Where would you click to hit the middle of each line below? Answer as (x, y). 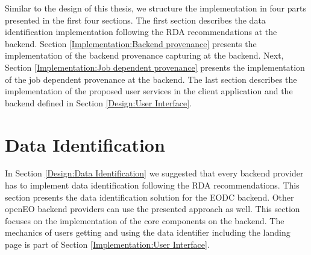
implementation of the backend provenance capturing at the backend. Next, (144, 55)
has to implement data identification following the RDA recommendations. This (152, 185)
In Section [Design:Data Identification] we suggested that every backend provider (154, 173)
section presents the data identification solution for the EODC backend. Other (149, 197)
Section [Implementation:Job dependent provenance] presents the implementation (155, 67)
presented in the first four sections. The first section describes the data (135, 20)
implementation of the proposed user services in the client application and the (149, 91)
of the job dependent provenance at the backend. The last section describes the (151, 79)
